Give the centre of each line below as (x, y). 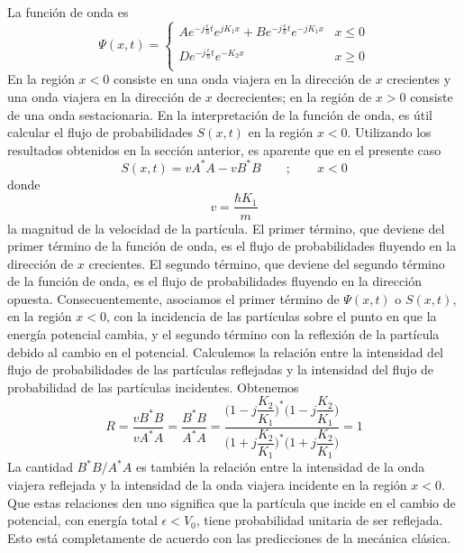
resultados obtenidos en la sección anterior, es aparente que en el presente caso (224, 149)
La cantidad (40, 467)
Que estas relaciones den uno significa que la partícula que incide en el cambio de (232, 502)
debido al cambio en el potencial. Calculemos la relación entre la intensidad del (225, 351)
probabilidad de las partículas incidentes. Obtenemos (153, 387)
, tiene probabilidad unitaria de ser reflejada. (319, 520)
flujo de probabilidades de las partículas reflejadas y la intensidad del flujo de (221, 369)
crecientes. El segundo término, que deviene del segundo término (267, 263)
